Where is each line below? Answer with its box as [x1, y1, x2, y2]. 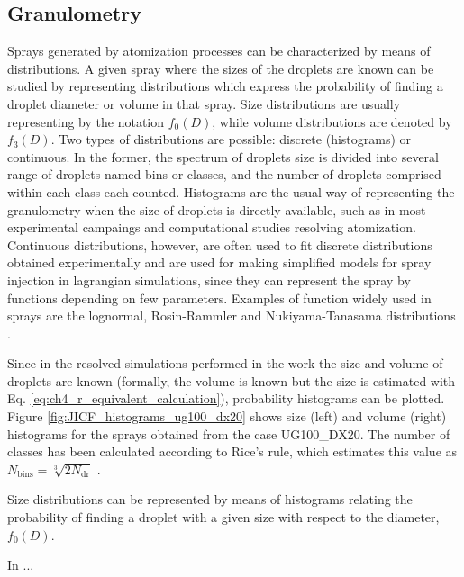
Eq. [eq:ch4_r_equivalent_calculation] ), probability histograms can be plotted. [7, 389, 445, 408]
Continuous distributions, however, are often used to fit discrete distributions [7, 235, 432, 254]
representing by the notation [7, 112, 165, 131]
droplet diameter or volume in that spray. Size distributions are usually [7, 94, 401, 113]
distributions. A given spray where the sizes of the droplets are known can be [7, 59, 434, 77]
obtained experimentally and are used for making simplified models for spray [7, 253, 432, 272]
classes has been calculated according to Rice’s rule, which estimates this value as [7, 442, 458, 461]
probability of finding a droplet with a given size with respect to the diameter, [7, 508, 440, 527]
